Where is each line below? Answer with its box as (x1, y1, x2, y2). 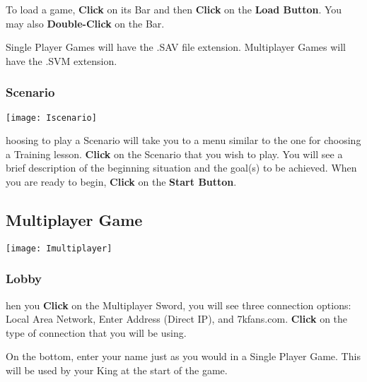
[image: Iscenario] (6, 112, 97, 123)
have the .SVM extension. (6, 53, 117, 68)
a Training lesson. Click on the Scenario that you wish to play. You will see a (6, 146, 343, 161)
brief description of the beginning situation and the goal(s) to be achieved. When (6, 160, 357, 175)
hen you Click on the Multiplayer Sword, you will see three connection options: (6, 297, 351, 312)
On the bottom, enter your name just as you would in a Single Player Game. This (6, 349, 361, 364)
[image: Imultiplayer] (6, 243, 112, 253)
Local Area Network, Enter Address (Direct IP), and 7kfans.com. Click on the (6, 311, 348, 326)
